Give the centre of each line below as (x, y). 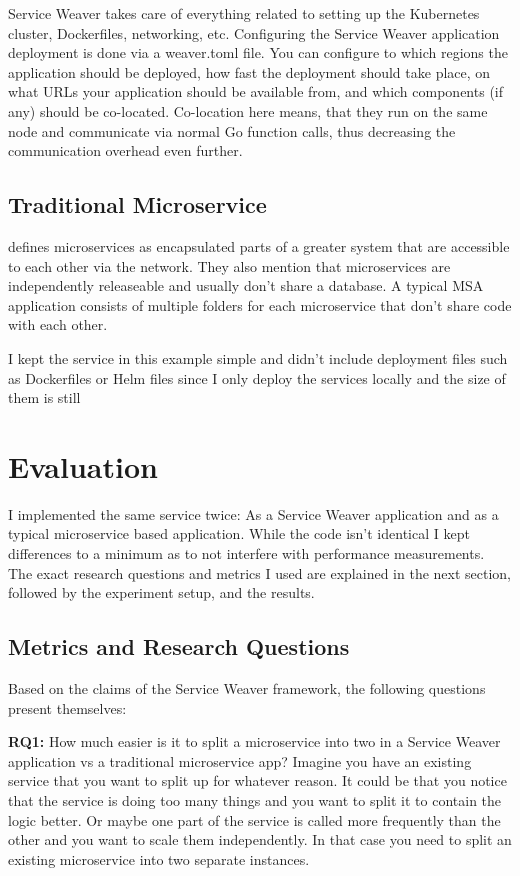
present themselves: (67, 707)
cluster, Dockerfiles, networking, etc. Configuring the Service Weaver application (254, 32)
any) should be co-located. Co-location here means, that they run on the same (248, 110)
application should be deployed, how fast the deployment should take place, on (249, 71)
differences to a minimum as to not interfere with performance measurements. (246, 553)
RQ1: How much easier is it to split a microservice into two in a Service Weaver (254, 741)
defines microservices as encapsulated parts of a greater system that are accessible (259, 245)
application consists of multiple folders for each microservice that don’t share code (260, 304)
